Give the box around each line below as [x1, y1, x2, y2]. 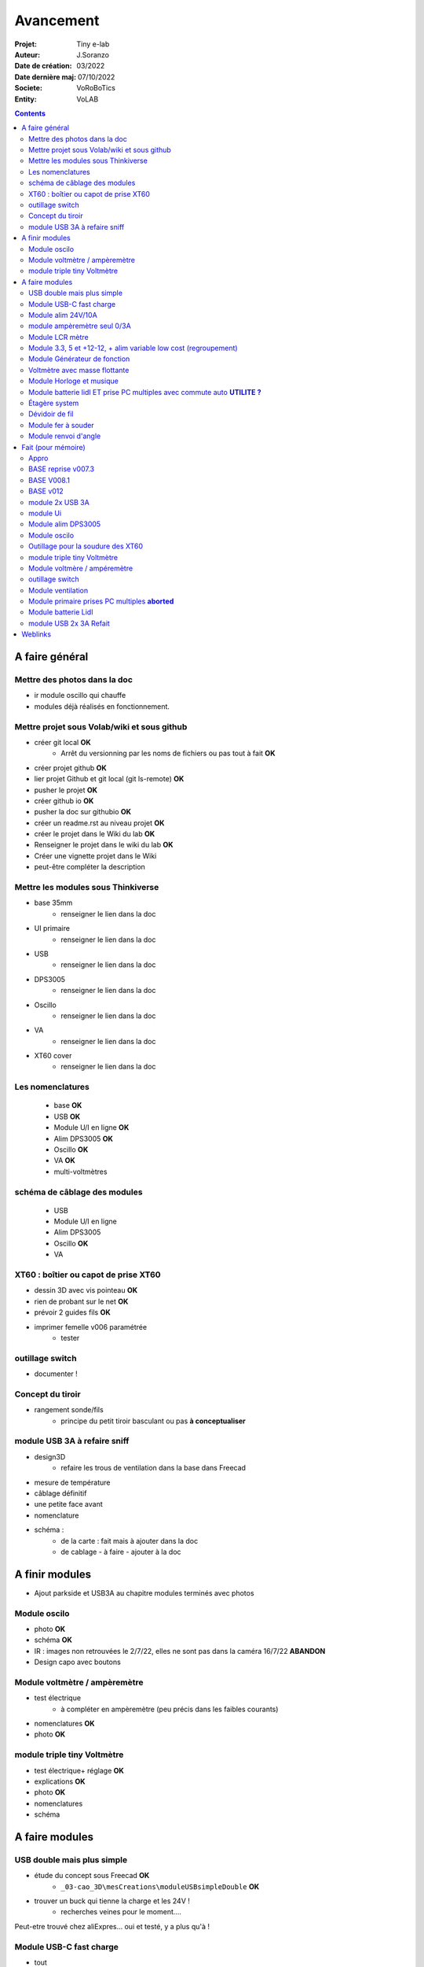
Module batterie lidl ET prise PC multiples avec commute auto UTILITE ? [28, 387, 262, 397]
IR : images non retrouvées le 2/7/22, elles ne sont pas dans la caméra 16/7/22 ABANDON [34, 1646, 326, 1655]
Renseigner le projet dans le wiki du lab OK [34, 840, 174, 850]
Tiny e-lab [76, 39, 110, 49]
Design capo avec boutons [34, 1657, 121, 1667]
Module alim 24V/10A [28, 310, 97, 319]
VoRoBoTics [76, 83, 115, 93]
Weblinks [21, 629, 51, 639]
